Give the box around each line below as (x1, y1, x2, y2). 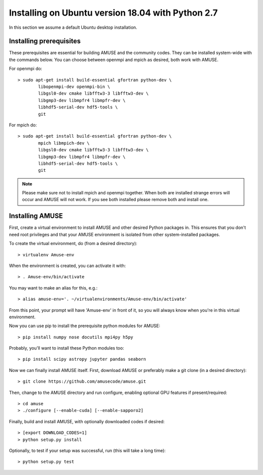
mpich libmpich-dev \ (38, 140, 90, 146)
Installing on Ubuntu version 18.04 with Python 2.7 (9, 7, 218, 18)
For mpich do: (9, 122, 37, 128)
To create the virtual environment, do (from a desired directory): (9, 241, 137, 247)
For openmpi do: (9, 66, 42, 72)
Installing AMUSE (9, 212, 63, 220)
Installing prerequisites (9, 37, 81, 45)
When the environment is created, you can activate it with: (9, 263, 126, 268)
